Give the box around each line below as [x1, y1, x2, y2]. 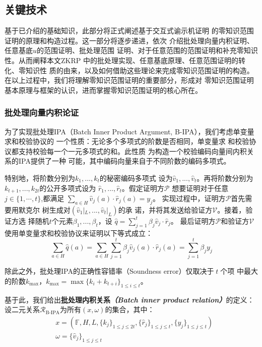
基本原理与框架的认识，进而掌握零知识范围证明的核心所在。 [5, 84, 202, 95]
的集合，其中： [105, 304, 155, 315]
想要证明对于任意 [172, 182, 229, 193]
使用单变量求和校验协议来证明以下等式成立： [5, 227, 153, 238]
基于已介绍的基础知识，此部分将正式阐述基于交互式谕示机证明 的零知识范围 [5, 25, 254, 36]
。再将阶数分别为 [196, 172, 253, 183]
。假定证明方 [121, 182, 164, 193]
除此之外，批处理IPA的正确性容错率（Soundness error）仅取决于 [5, 266, 214, 276]
